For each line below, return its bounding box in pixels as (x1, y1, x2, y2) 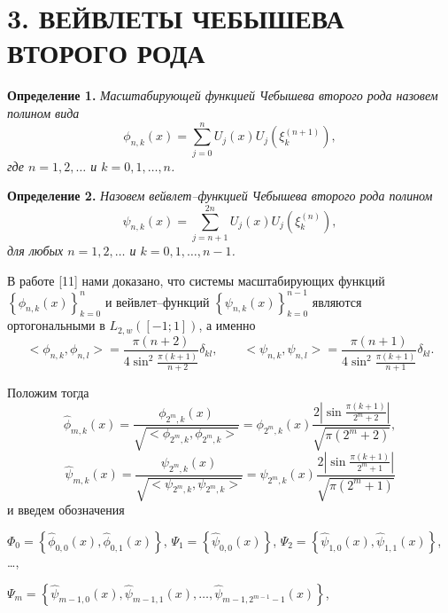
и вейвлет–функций (104, 292, 210, 310)
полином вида (7, 103, 80, 122)
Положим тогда (7, 382, 89, 401)
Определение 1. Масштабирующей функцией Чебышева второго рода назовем (7, 86, 438, 105)
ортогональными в (7, 316, 105, 334)
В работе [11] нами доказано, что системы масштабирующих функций (7, 271, 385, 289)
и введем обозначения (7, 500, 125, 519)
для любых (7, 240, 64, 259)
